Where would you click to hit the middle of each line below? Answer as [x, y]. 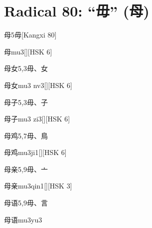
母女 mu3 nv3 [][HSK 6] [38, 85]
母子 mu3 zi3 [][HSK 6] [37, 119]
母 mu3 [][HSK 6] [28, 51]
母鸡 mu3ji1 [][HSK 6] [35, 152]
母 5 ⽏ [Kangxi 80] [30, 35]
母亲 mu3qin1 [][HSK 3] [38, 186]
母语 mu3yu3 [23, 219]
